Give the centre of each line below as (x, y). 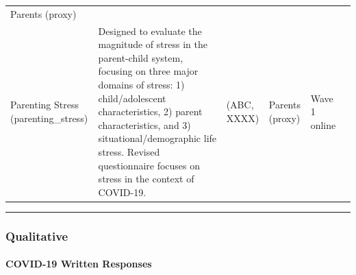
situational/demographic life (157, 138)
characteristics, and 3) (144, 124)
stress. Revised (129, 151)
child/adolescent (132, 98)
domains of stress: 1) (141, 84)
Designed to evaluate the (150, 31)
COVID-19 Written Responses (79, 264)
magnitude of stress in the (153, 44)
